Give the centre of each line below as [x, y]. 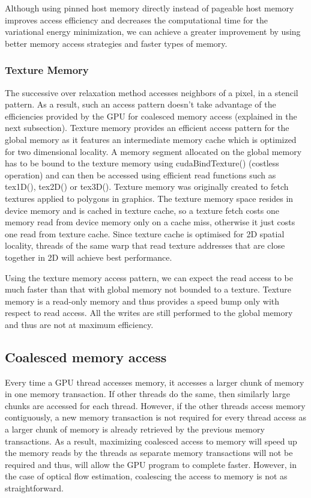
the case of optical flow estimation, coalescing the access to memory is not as [146, 476]
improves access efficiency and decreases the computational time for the [136, 20]
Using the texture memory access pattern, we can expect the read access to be [149, 277]
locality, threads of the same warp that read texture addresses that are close [145, 245]
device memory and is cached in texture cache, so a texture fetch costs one [142, 210]
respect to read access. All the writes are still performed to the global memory [149, 313]
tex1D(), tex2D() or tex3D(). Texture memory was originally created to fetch [147, 187]
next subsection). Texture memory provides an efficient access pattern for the [147, 128]
